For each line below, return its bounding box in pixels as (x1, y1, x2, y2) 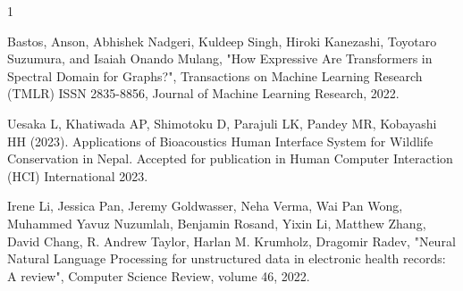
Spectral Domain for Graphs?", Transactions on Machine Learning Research (7, 66, 423, 85)
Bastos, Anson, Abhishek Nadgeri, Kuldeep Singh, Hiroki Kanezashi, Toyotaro (7, 31, 437, 50)
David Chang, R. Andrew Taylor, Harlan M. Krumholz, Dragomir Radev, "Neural (7, 231, 456, 250)
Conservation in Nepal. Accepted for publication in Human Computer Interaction (7, 149, 453, 168)
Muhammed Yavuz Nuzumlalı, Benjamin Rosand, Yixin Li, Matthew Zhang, (7, 213, 426, 232)
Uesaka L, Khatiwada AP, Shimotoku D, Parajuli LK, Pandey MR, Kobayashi (7, 113, 437, 132)
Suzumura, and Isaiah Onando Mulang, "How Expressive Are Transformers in (7, 49, 433, 68)
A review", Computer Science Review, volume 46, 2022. (7, 266, 310, 285)
